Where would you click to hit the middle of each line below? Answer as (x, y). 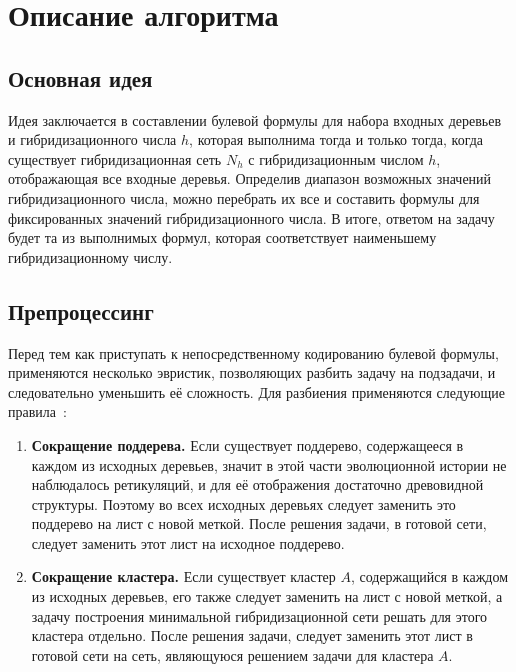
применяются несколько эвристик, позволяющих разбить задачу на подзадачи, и (252, 372)
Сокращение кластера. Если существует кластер (183, 576)
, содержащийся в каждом (429, 576)
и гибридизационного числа (92, 139)
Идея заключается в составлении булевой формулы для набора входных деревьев (255, 119)
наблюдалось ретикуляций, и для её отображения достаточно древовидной (257, 484)
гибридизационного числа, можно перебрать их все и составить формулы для (244, 197)
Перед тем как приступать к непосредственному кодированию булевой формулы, (253, 352)
